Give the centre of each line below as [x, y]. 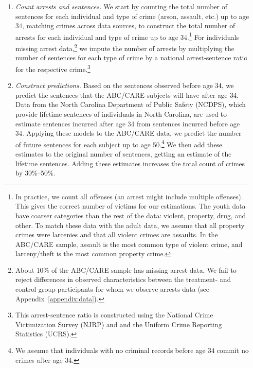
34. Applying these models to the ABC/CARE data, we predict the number [128, 133]
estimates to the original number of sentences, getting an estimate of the [123, 153]
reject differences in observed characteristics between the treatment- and [123, 279]
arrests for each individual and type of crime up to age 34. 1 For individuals [127, 36]
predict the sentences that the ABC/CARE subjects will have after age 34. [127, 95]
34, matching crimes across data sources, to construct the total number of [125, 26]
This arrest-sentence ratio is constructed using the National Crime [114, 315]
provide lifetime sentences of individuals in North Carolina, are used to [121, 114]
